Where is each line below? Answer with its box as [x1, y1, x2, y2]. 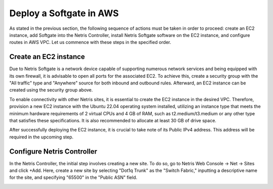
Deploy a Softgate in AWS [9, 8, 119, 19]
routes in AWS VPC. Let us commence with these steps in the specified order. [9, 39, 171, 45]
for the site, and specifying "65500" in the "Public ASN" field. [9, 174, 138, 180]
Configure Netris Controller [9, 147, 98, 156]
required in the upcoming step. [9, 134, 74, 140]
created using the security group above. [9, 87, 93, 93]
